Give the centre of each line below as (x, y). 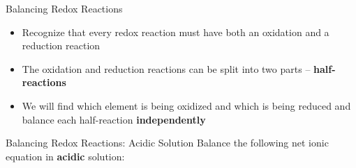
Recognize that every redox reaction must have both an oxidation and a (176, 32)
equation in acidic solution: (65, 156)
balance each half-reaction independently (114, 119)
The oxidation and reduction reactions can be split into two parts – (166, 68)
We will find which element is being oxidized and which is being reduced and (186, 105)
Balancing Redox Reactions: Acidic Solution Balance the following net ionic (167, 143)
